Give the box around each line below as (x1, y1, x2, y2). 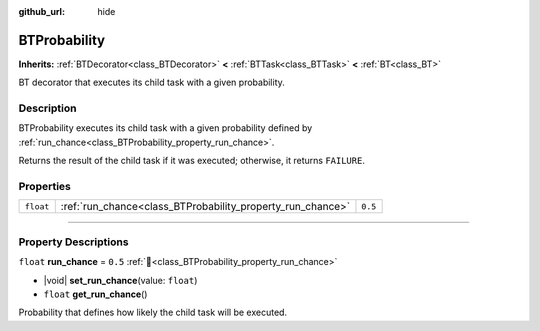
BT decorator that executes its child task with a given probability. (18, 76, 285, 89)
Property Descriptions (18, 235, 129, 249)
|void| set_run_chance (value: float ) (43, 274, 198, 286)
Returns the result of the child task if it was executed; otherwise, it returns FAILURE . (18, 155, 365, 167)
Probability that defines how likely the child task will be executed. (18, 306, 288, 319)
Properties (18, 179, 72, 193)
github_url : (18, 6, 65, 17)
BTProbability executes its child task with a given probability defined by (18, 122, 313, 134)
